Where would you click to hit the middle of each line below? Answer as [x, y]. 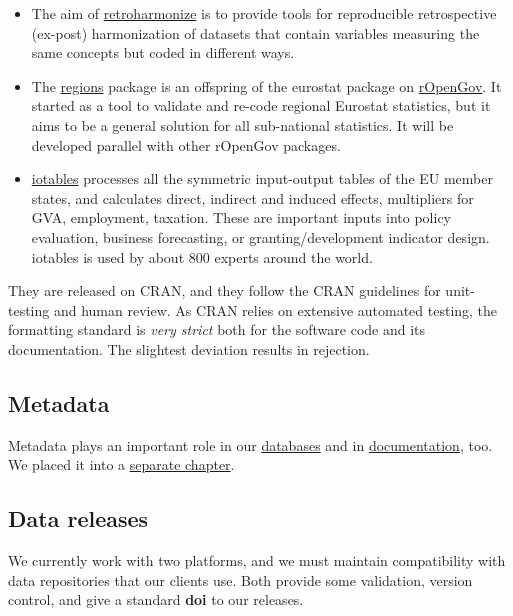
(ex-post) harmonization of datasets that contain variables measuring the [255, 32]
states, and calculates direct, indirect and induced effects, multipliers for [252, 197]
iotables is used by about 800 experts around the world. [202, 256]
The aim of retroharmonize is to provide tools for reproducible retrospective [264, 13]
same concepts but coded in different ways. [163, 52]
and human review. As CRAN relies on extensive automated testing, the [275, 309]
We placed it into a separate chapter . [121, 464]
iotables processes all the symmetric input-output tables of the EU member [262, 178]
